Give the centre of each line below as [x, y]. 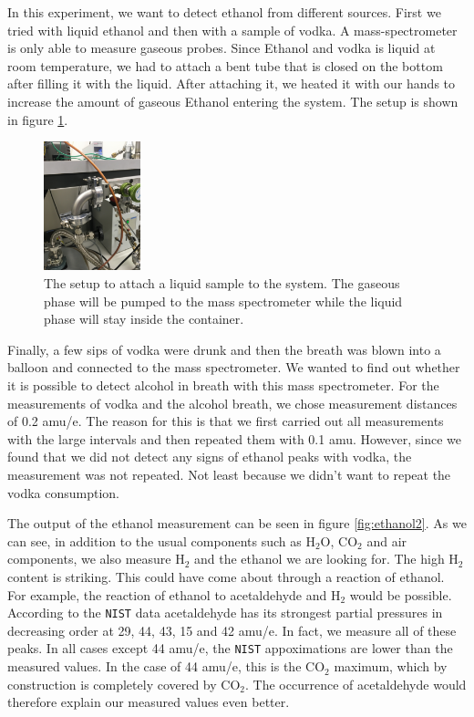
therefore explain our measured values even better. [149, 702]
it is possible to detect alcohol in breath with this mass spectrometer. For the [223, 385]
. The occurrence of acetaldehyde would [356, 684]
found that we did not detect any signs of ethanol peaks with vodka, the [210, 457]
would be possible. [401, 594]
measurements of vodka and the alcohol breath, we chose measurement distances [232, 403]
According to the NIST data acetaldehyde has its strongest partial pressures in [225, 613]
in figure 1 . [38, 119]
